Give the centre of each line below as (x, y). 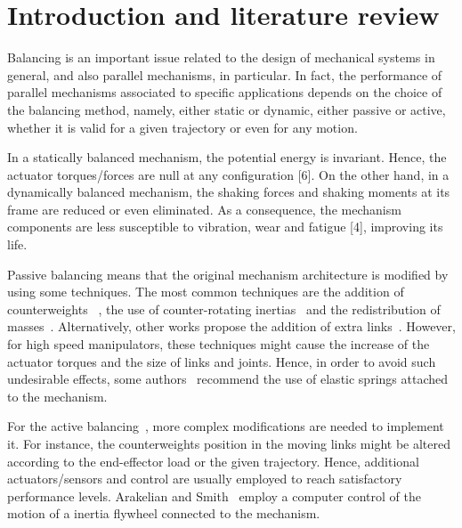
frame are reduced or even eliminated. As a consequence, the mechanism (204, 209)
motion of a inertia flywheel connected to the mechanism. (164, 513)
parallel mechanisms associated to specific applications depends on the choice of (225, 92)
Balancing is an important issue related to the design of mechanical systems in (221, 57)
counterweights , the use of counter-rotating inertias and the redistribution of (224, 309)
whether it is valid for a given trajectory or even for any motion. (182, 127)
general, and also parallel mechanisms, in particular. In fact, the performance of (225, 74)
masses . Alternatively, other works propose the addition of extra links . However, (231, 326)
